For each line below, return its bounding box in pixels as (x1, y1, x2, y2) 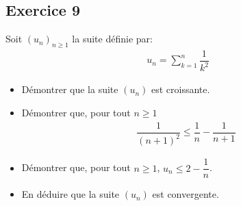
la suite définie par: (72, 31, 153, 46)
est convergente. (152, 187, 219, 201)
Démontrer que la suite (21, 82, 118, 96)
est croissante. (151, 82, 210, 96)
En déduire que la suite (21, 187, 120, 201)
